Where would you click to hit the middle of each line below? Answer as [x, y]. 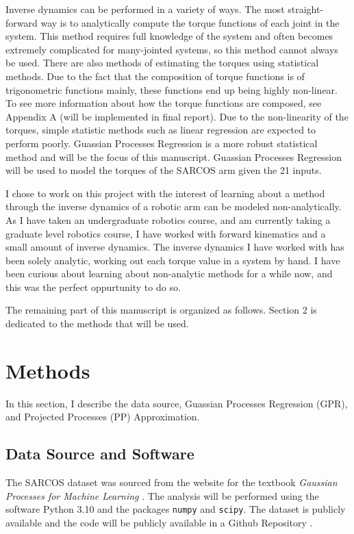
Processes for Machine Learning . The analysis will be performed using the [162, 495]
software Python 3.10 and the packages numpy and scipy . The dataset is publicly [176, 509]
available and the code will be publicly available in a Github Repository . [159, 523]
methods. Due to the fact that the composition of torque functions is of [155, 76]
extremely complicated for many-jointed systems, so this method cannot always [172, 49]
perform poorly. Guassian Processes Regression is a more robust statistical [162, 143]
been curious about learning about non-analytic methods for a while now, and [169, 274]
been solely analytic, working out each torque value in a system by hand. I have [173, 260]
